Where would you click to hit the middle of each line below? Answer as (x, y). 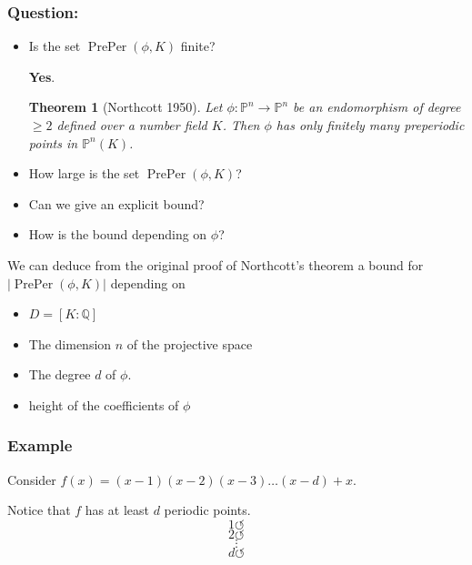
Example (40, 445)
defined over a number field (132, 125)
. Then (241, 125)
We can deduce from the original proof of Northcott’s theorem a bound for (216, 264)
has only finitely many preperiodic (370, 125)
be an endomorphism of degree (377, 107)
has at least (117, 510)
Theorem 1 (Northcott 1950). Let (126, 107)
